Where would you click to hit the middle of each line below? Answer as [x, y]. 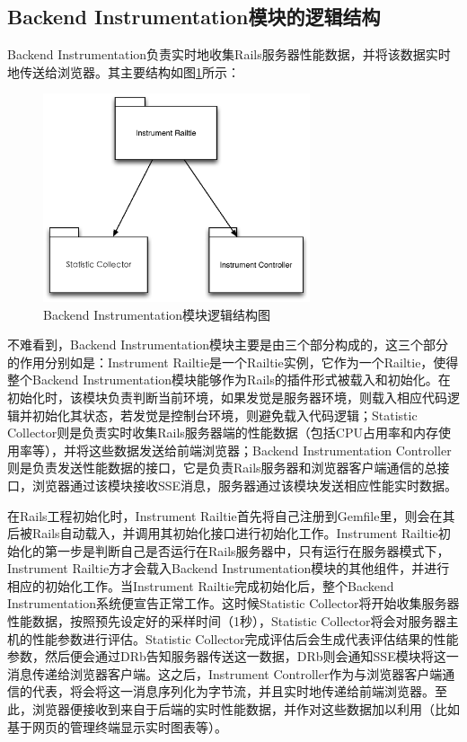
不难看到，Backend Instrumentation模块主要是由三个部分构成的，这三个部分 [228, 344]
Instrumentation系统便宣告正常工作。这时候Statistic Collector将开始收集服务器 [233, 603]
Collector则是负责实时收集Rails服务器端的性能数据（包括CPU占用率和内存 [223, 433]
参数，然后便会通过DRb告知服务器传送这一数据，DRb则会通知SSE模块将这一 [233, 656]
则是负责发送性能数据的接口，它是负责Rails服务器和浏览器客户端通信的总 [222, 468]
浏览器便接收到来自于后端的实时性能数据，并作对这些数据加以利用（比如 [246, 709]
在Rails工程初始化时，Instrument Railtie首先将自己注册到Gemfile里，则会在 [225, 515]
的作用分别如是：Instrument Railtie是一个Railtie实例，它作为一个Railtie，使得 [233, 362]
